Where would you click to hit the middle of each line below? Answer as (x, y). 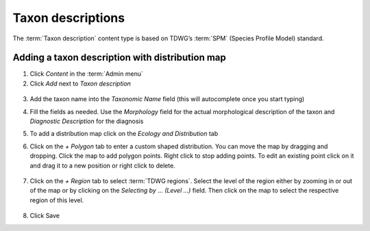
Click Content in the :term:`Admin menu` (86, 74)
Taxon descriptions (69, 18)
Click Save (45, 216)
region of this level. (57, 200)
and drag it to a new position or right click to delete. (103, 165)
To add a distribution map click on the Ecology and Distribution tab (124, 134)
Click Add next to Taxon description (81, 83)
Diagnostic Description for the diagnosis (87, 121)
